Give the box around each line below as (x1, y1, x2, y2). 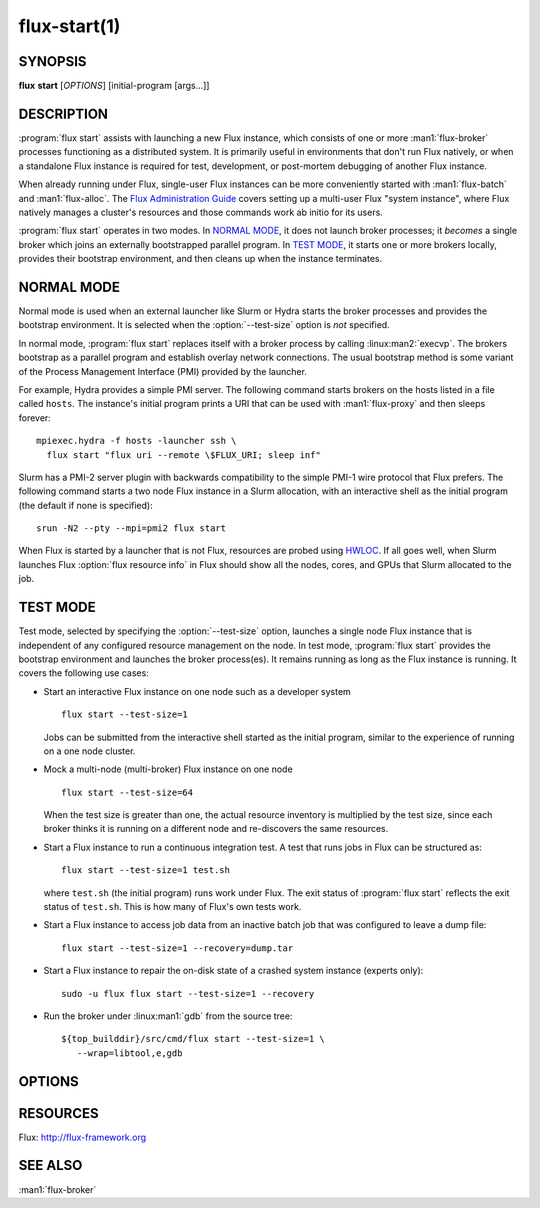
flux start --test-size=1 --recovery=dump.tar (61, 942, 294, 954)
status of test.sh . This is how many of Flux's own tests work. (43, 901, 302, 913)
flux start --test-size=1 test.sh (61, 865, 230, 876)
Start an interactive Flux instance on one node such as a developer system (43, 685, 352, 697)
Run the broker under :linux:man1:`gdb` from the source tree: (43, 1010, 293, 1022)
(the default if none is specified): (18, 499, 154, 511)
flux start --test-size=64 (61, 786, 194, 798)
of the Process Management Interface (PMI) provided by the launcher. (18, 365, 307, 377)
